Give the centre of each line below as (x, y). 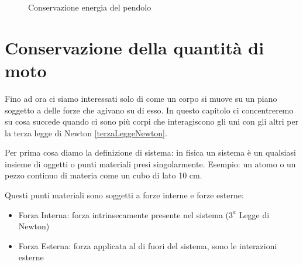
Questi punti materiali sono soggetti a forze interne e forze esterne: (124, 195)
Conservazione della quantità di (135, 47)
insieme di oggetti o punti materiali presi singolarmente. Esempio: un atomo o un (150, 164)
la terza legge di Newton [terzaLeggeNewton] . (86, 132)
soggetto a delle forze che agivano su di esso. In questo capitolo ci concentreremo (149, 110)
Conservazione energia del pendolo (90, 7)
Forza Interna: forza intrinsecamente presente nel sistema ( (124, 214)
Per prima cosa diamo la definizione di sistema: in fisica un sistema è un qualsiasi (150, 152)
